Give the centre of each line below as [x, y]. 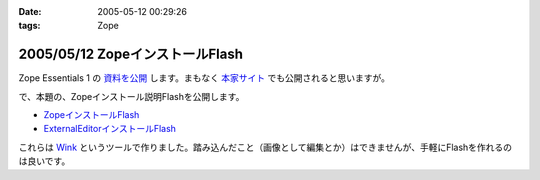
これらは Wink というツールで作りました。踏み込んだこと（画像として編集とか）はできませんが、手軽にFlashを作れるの [265, 147]
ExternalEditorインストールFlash [110, 129]
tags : [29, 26]
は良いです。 [44, 161]
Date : [30, 11]
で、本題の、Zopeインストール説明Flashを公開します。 [131, 96]
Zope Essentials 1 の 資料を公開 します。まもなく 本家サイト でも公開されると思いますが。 [204, 78]
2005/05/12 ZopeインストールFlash [131, 54]
